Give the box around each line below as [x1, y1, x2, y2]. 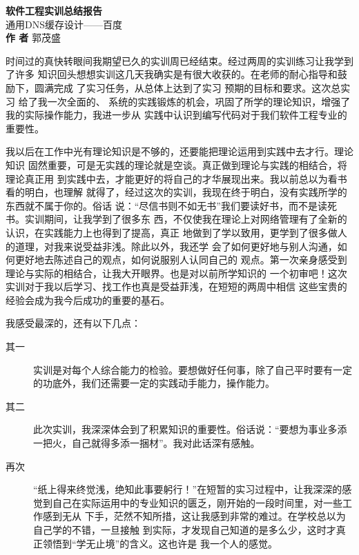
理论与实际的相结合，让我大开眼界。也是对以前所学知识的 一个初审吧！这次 [6, 265, 347, 280]
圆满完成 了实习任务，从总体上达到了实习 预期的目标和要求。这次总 [34, 80, 341, 94]
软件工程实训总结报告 [6, 3, 102, 17]
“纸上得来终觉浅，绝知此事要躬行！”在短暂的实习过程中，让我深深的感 [33, 482, 352, 496]
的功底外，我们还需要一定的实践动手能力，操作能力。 [33, 376, 275, 390]
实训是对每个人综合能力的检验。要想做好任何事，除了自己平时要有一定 [33, 362, 352, 376]
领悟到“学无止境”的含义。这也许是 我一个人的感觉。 [42, 536, 278, 550]
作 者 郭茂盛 [6, 30, 61, 45]
